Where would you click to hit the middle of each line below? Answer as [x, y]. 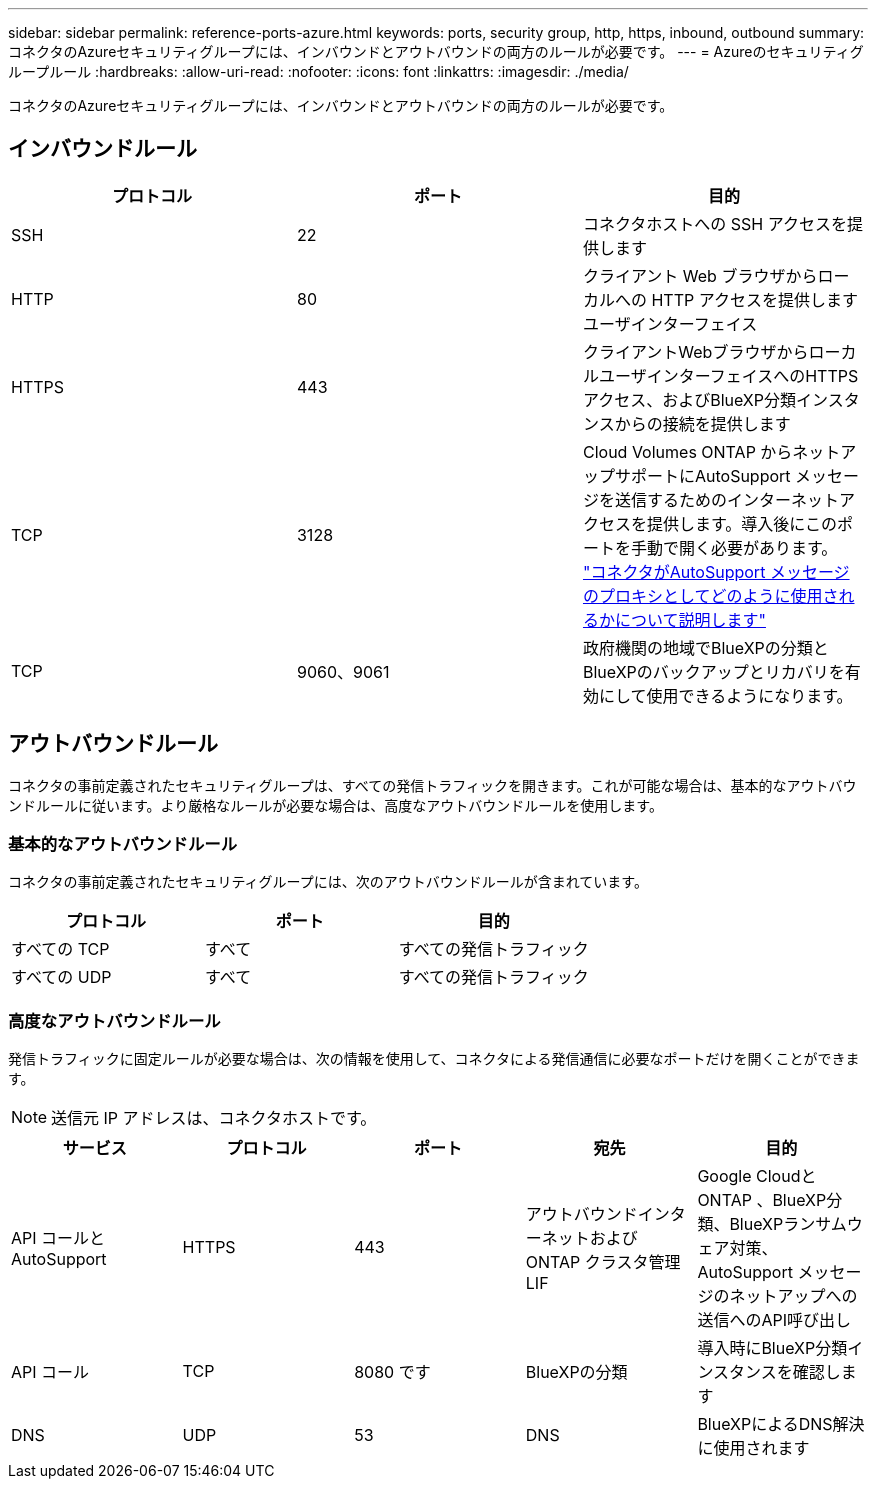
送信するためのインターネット [726, 499]
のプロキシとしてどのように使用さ [710, 595]
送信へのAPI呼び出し [774, 1320]
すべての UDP [61, 977]
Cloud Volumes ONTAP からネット [711, 451]
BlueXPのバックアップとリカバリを [713, 671]
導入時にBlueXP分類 [772, 1348]
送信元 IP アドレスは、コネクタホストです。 [214, 1118]
